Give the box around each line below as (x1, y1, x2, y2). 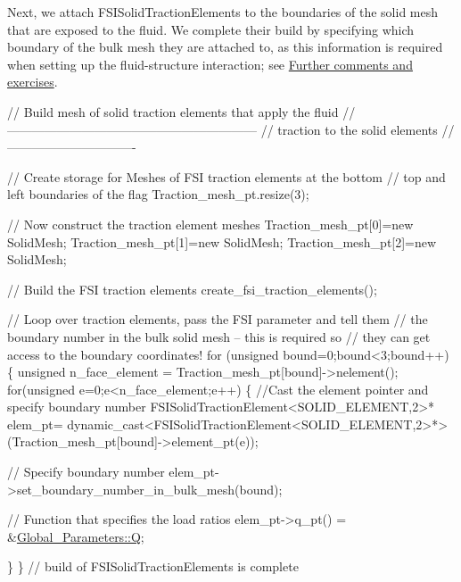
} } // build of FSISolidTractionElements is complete (7, 557, 299, 576)
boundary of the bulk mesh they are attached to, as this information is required (7, 37, 443, 56)
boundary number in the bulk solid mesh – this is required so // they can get (7, 327, 431, 345)
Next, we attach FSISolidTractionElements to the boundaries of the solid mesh (7, 3, 439, 21)
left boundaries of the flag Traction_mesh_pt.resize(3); (7, 185, 309, 204)
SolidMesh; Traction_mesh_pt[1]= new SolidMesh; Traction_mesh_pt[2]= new (7, 232, 437, 251)
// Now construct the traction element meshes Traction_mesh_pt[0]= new (7, 214, 414, 233)
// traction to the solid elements (260, 120, 438, 138)
